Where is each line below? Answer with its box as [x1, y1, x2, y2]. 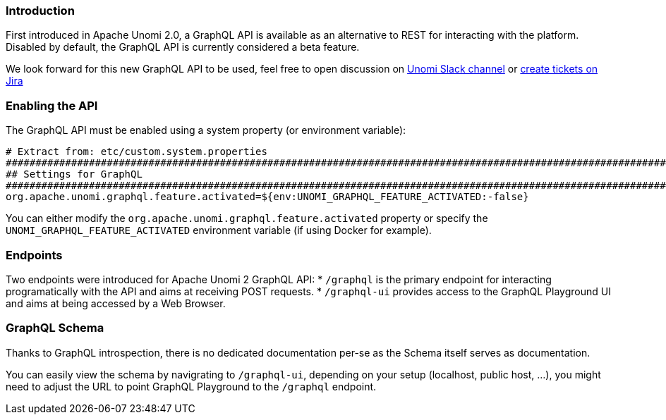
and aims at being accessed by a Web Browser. [6, 297, 226, 309]
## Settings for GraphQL [6, 168, 143, 180]
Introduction [6, 4, 75, 18]
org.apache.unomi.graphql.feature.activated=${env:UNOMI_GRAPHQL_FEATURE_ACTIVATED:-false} [6, 191, 529, 203]
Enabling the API [6, 98, 98, 113]
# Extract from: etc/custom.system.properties [6, 146, 267, 158]
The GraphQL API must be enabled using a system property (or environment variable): [6, 124, 406, 137]
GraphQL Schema [6, 321, 104, 335]
